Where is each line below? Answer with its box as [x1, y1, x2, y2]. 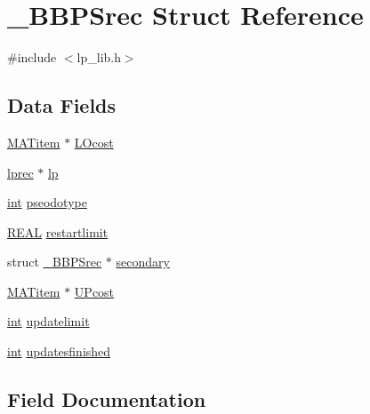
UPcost [74, 282, 115, 300]
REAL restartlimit [7, 222, 109, 241]
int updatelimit [7, 312, 90, 330]
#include [7, 48, 57, 67]
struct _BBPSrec [7, 252, 102, 271]
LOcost [74, 132, 114, 151]
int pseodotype [7, 193, 87, 211]
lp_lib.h [76, 48, 121, 67]
